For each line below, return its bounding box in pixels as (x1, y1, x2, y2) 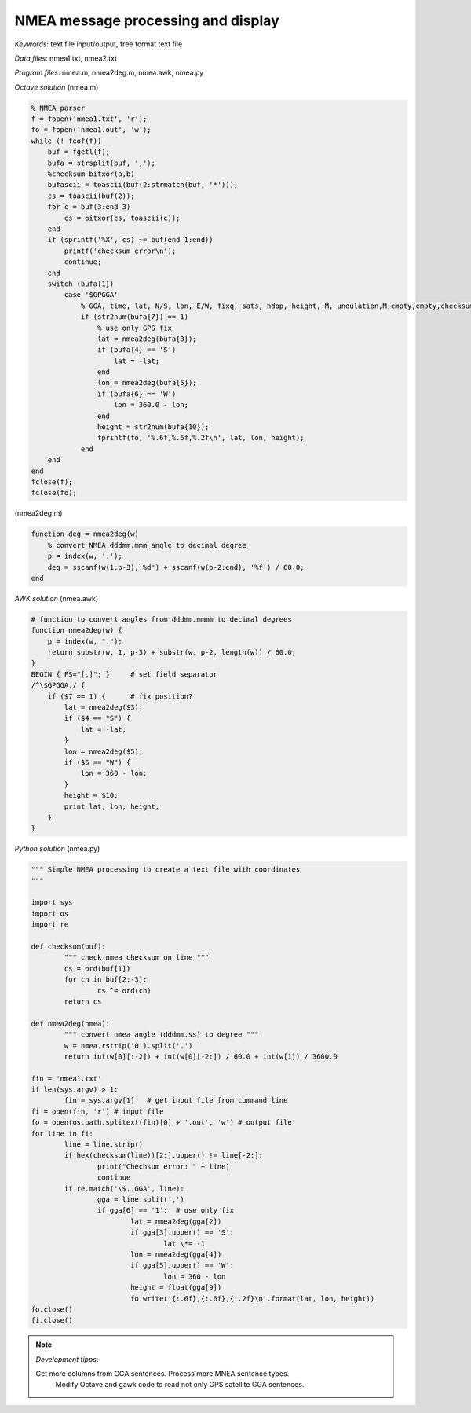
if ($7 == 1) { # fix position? (47, 692, 193, 701)
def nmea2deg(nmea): (31, 1018, 110, 1028)
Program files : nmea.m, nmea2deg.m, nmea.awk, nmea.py (14, 68, 204, 78)
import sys (31, 898, 73, 907)
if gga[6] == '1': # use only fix (97, 1206, 235, 1215)
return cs (64, 996, 102, 1006)
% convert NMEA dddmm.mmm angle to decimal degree (47, 541, 246, 549)
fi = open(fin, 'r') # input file (31, 1107, 164, 1116)
